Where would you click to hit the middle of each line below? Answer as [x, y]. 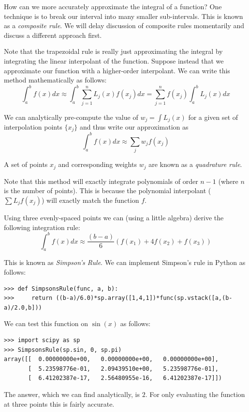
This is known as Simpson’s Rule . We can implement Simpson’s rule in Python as [125, 262]
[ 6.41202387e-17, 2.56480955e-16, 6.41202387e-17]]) [125, 378]
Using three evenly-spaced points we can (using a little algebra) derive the [114, 217]
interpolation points [33, 127]
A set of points [26, 164]
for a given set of [213, 117]
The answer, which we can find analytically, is [72, 394]
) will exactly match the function [90, 200]
